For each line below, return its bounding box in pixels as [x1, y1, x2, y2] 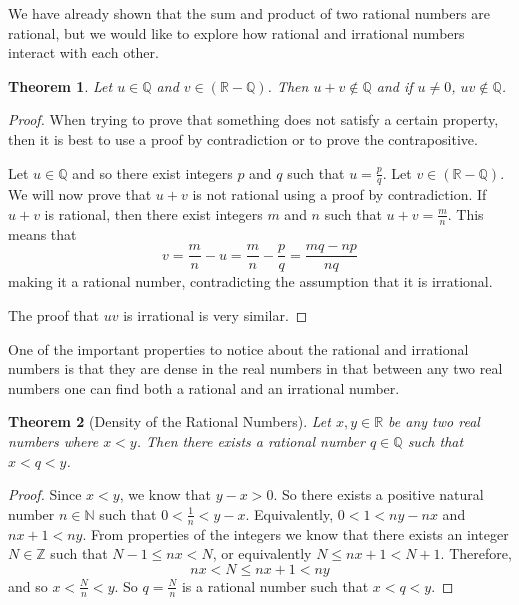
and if [376, 75, 413, 96]
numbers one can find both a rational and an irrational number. [8, 377, 400, 398]
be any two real [388, 411, 480, 432]
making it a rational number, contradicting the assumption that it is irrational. [8, 271, 493, 292]
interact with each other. [8, 42, 159, 63]
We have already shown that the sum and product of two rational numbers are [8, 3, 490, 23]
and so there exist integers [72, 162, 233, 183]
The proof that [8, 305, 100, 326]
